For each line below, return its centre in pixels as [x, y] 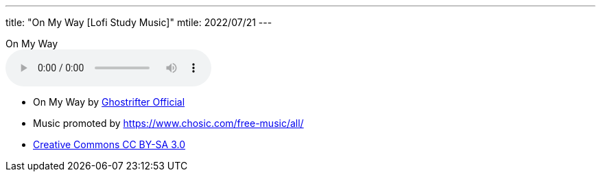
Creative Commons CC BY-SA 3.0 [109, 144]
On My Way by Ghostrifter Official [109, 102]
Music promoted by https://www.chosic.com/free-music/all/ [168, 123]
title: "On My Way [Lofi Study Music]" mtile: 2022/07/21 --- [139, 22]
